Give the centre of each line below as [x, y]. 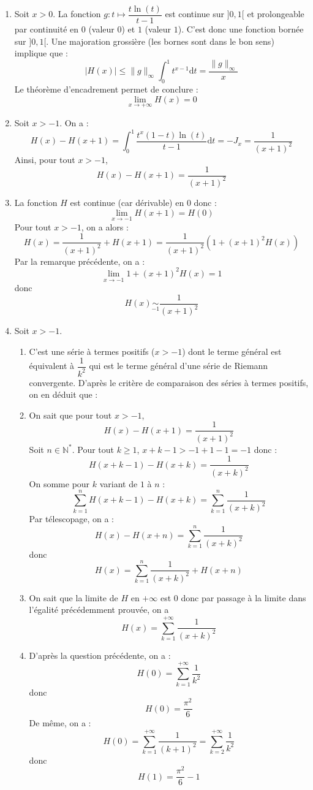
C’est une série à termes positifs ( [92, 351]
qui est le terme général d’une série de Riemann [179, 366]
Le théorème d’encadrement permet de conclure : [106, 89]
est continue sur [195, 14]
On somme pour [59, 483]
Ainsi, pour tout [45, 159]
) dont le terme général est [232, 351]
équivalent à [52, 366]
